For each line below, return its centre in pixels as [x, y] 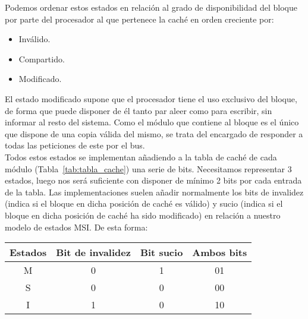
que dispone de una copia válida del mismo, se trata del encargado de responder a [154, 133]
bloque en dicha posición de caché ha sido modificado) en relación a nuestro [143, 215]
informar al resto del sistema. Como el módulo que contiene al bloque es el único [152, 122]
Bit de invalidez [93, 252]
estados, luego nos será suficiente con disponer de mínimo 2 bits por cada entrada [153, 180]
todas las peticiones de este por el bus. [75, 145]
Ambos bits [220, 252]
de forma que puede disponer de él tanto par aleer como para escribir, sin [139, 110]
